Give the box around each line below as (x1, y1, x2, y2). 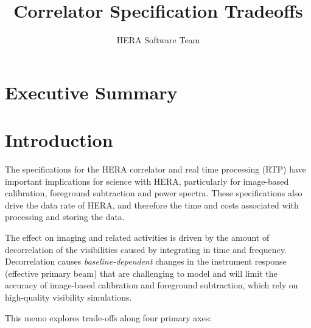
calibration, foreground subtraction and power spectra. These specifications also (5, 187, 302, 199)
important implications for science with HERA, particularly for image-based (5, 174, 289, 187)
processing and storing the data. (5, 210, 125, 223)
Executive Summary (5, 79, 178, 104)
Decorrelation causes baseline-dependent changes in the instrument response (5, 255, 287, 268)
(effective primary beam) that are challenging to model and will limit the (5, 266, 278, 279)
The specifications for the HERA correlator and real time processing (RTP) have (5, 163, 306, 176)
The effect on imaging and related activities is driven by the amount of (5, 231, 270, 243)
